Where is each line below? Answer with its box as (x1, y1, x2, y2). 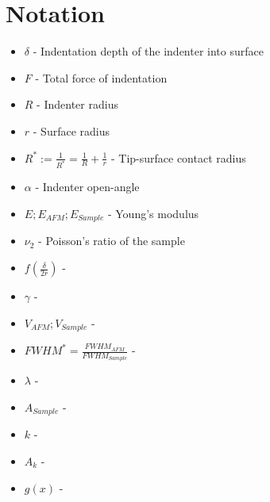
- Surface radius (33, 122, 110, 139)
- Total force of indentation (35, 69, 168, 86)
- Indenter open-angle (35, 178, 140, 195)
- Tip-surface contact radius (110, 149, 246, 166)
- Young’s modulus (107, 205, 199, 221)
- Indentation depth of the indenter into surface (33, 43, 264, 59)
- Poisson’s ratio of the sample (38, 232, 185, 249)
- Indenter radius (37, 96, 118, 113)
